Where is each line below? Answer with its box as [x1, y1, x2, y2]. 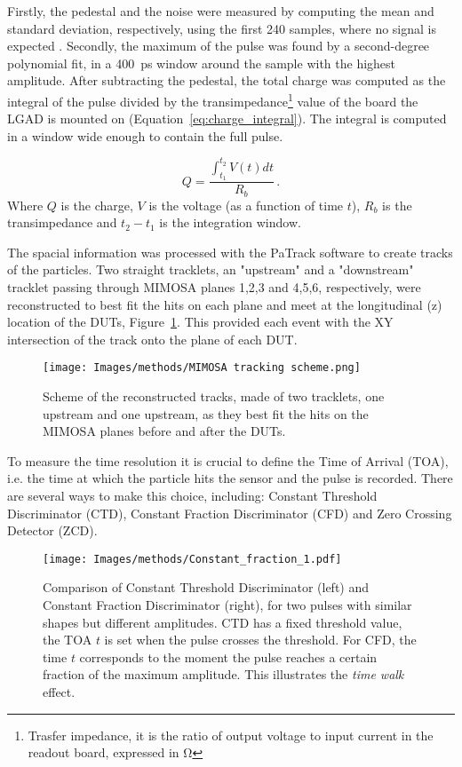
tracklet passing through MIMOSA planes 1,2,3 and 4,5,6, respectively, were [7, 277, 421, 296]
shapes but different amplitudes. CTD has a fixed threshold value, [43, 613, 402, 631]
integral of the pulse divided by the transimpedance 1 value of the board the [7, 89, 418, 110]
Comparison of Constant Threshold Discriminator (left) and [43, 578, 370, 597]
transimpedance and [7, 213, 117, 232]
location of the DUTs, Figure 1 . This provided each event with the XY [7, 312, 394, 331]
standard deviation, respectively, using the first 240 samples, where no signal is [7, 19, 436, 37]
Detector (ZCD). [7, 521, 98, 540]
